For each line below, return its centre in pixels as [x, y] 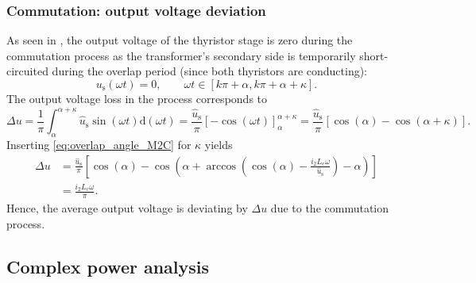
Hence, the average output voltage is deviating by [127, 208]
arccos [221, 166]
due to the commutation [330, 208]
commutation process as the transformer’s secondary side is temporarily [181, 55]
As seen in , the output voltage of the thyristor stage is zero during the [180, 40]
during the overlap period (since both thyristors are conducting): [210, 71]
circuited [27, 71]
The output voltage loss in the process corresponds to [137, 98]
